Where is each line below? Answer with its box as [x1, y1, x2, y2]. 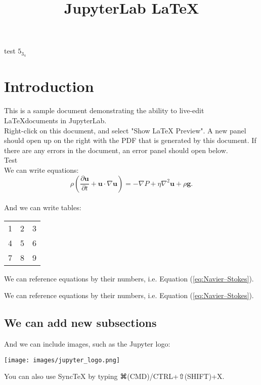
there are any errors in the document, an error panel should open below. [4, 145, 228, 155]
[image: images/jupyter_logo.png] [4, 356, 120, 364]
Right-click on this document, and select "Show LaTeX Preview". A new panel [4, 125, 246, 135]
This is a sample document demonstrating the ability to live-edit [4, 105, 204, 116]
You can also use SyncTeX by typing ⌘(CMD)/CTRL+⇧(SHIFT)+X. [4, 371, 225, 381]
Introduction [4, 76, 94, 97]
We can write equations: [4, 164, 79, 175]
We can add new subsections [4, 315, 157, 330]
